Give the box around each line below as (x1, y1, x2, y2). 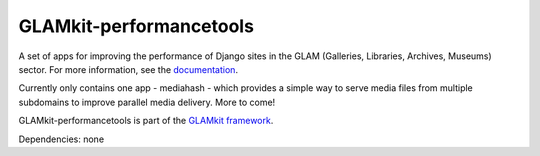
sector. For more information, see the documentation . (18, 63, 239, 75)
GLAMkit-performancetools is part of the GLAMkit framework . (18, 115, 274, 127)
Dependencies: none (18, 133, 105, 145)
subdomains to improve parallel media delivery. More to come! (18, 96, 276, 108)
